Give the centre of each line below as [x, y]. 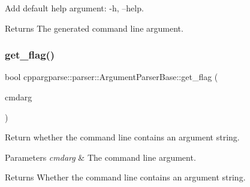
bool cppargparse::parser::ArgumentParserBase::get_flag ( [112, 77]
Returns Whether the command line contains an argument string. [125, 177]
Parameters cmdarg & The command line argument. [100, 157]
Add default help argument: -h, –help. [74, 8]
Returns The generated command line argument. [94, 28]
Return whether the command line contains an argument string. [122, 137]
